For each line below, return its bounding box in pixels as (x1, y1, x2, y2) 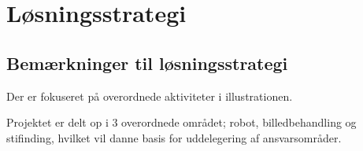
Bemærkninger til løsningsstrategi (6, 50, 288, 75)
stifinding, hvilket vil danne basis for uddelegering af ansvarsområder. (6, 129, 342, 145)
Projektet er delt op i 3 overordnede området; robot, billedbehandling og (6, 114, 357, 131)
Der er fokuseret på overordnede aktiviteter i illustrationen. (6, 87, 293, 104)
